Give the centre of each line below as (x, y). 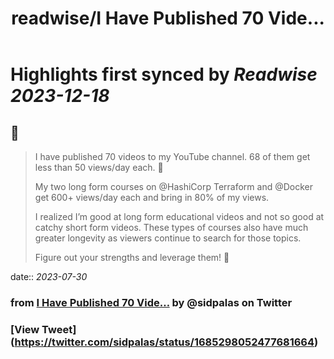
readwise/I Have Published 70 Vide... (168, 18)
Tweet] (59, 329)
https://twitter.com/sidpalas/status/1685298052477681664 (164, 342)
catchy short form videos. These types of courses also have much (171, 227)
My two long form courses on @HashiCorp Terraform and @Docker (174, 186)
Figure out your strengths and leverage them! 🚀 (132, 257)
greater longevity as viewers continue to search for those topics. (168, 238)
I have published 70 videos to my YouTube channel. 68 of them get (172, 156)
